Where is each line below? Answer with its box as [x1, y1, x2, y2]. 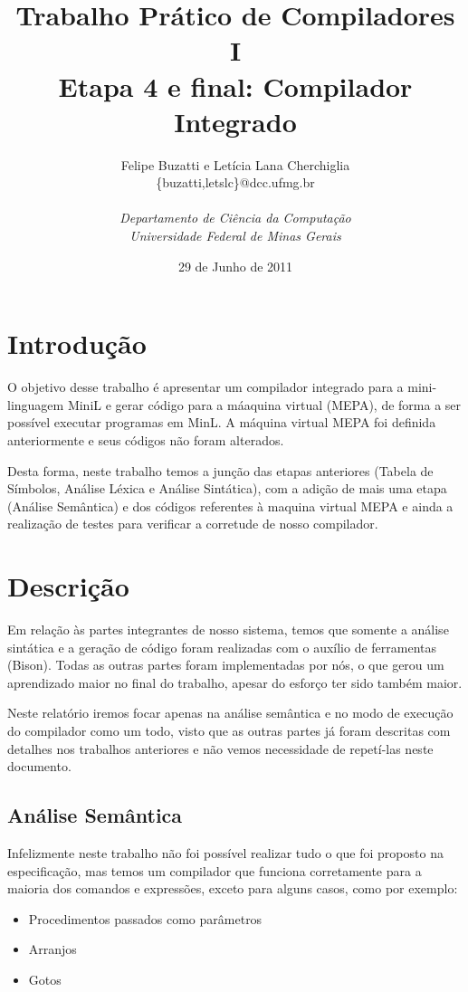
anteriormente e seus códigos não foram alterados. [7, 430, 284, 449]
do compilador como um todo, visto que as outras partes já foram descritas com [7, 721, 451, 740]
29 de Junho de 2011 [177, 256, 293, 275]
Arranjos [28, 940, 77, 959]
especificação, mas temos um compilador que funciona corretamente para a [7, 861, 422, 880]
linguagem [7, 395, 64, 414]
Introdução [7, 325, 147, 362]
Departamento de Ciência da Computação [119, 208, 351, 227]
